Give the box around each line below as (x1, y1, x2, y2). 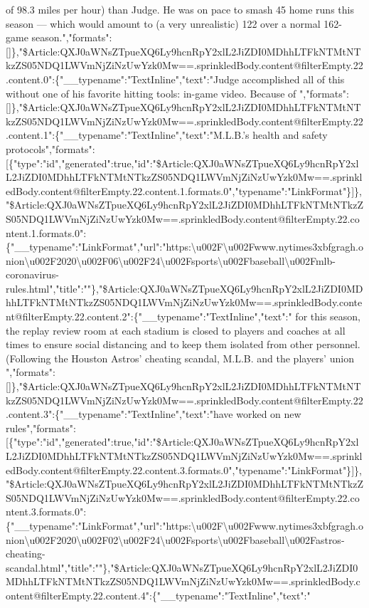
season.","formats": (31, 30, 112, 45)
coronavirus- (6, 267, 59, 282)
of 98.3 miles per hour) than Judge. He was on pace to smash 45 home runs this (6, 2, 354, 16)
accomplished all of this (242, 71, 345, 86)
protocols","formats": (6, 141, 95, 156)
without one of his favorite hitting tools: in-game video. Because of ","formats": (6, 85, 349, 100)
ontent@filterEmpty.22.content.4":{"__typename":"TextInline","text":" (6, 587, 311, 602)
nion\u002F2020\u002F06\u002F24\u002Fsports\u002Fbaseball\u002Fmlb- (6, 253, 336, 268)
